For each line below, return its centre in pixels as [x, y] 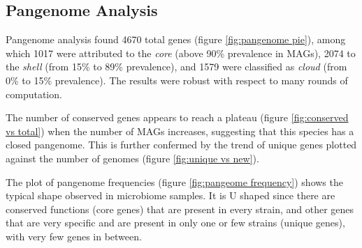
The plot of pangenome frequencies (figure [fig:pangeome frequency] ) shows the [174, 181]
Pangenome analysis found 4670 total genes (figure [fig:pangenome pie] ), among [176, 39]
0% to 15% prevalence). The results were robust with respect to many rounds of [177, 80]
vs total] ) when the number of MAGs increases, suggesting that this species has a [180, 131]
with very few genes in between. [74, 236]
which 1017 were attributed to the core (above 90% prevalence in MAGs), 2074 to [181, 53]
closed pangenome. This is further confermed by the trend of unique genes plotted [181, 145]
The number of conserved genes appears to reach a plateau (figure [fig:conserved [177, 117]
